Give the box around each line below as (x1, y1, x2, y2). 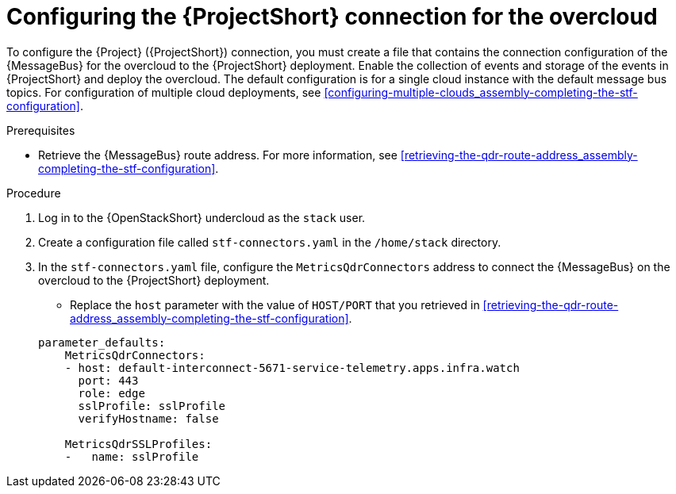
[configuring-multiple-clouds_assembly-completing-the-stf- (324, 85, 638, 99)
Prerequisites (6, 123, 75, 137)
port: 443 (78, 373, 139, 387)
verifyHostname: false (78, 412, 219, 425)
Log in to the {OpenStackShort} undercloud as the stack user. (38, 210, 366, 224)
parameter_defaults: (38, 335, 166, 349)
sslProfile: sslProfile (78, 399, 226, 412)
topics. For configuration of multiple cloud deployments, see (6, 85, 321, 99)
